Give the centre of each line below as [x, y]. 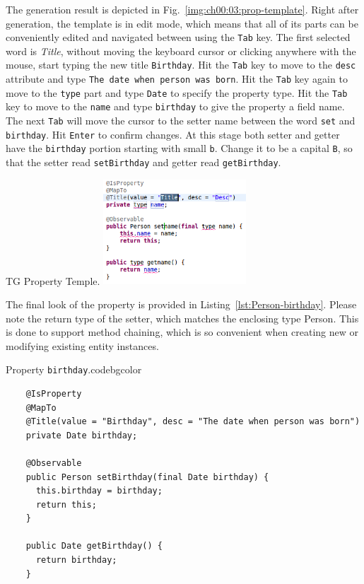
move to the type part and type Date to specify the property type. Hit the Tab [177, 92]
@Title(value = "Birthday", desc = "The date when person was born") [193, 422]
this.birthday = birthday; [99, 491]
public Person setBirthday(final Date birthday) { [147, 477]
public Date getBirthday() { [94, 546]
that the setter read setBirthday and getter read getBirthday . [143, 162]
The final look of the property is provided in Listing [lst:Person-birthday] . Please [181, 304]
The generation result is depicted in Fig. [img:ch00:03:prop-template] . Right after [182, 9]
